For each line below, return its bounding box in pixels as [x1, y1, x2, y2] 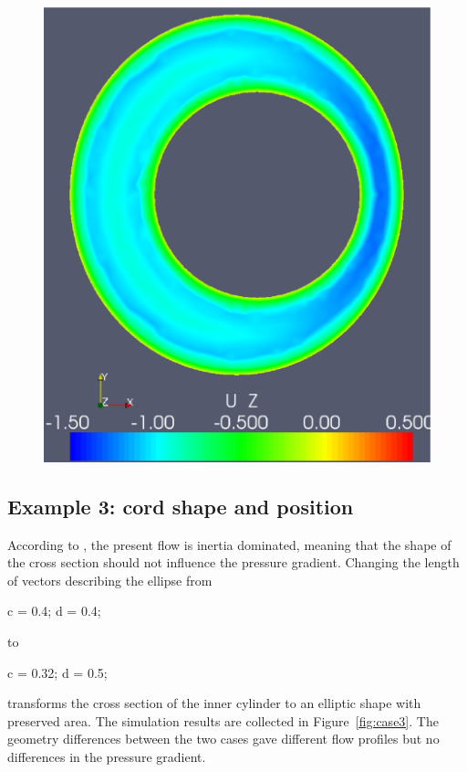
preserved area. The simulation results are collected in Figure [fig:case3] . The [7, 711, 439, 730]
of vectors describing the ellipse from [7, 570, 213, 589]
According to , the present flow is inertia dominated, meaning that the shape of [7, 534, 451, 554]
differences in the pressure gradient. [7, 747, 206, 767]
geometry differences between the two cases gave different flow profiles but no [7, 729, 440, 748]
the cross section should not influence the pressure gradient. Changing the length [7, 553, 460, 572]
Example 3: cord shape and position [7, 492, 354, 520]
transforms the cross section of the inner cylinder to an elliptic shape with [7, 693, 421, 713]
